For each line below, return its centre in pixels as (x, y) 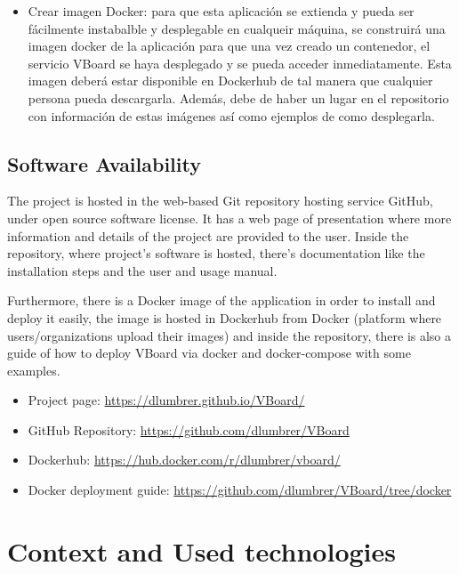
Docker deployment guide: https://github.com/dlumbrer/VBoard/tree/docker (240, 490)
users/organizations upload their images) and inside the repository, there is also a (229, 335)
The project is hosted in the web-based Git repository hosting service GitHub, (220, 201)
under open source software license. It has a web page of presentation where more (229, 218)
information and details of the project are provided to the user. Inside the (208, 235)
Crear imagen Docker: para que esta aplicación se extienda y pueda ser (221, 11)
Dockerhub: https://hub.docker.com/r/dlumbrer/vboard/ (184, 460)
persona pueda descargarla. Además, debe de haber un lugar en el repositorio (238, 97)
